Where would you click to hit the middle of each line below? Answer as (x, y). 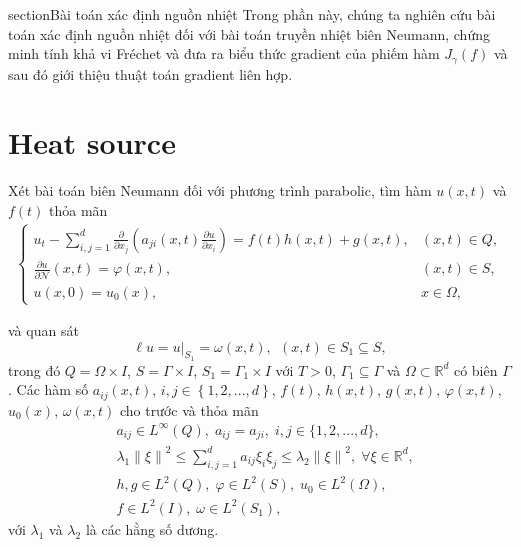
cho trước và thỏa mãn (189, 409)
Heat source (92, 142)
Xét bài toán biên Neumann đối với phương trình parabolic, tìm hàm (220, 190)
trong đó (34, 369)
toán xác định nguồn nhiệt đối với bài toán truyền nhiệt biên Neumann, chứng (249, 33)
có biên (475, 369)
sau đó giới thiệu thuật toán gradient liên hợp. (150, 73)
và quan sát (43, 330)
